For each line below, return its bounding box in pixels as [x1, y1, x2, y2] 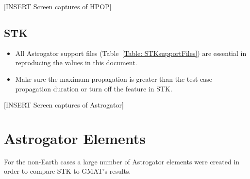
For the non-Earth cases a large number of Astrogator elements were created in [4, 156, 240, 166]
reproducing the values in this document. [15, 57, 137, 68]
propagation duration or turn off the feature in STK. [15, 83, 172, 93]
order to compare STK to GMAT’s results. [4, 166, 131, 176]
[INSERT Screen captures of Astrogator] [4, 100, 124, 110]
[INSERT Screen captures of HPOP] [4, 1, 112, 11]
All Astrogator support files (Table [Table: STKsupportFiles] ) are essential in [15, 48, 247, 58]
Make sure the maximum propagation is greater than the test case [15, 73, 213, 84]
